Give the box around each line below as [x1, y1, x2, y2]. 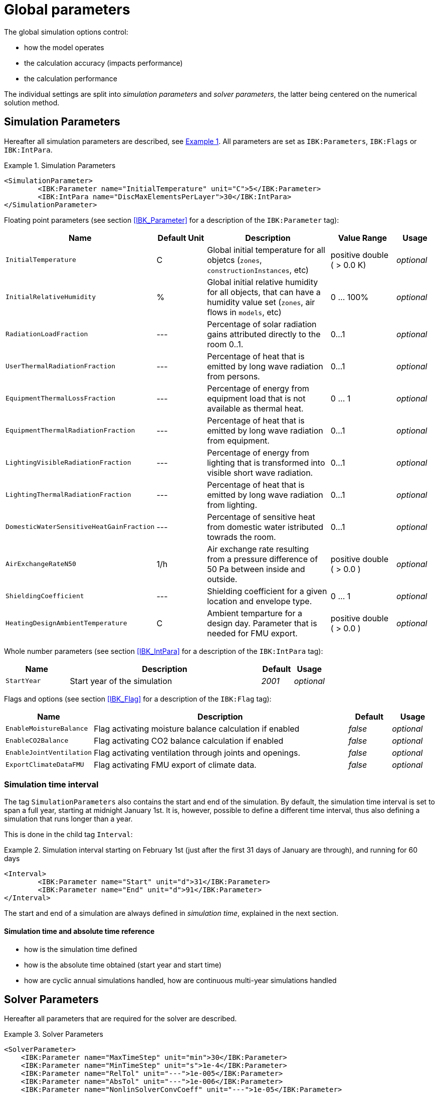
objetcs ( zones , [207, 254, 262, 265]
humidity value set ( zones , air [207, 297, 315, 307]
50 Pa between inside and [207, 564, 305, 574]
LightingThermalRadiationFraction [6, 491, 131, 499]
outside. [207, 574, 238, 584]
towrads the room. [207, 531, 276, 542]
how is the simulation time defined [24, 944, 137, 953]
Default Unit [157, 232, 204, 243]
